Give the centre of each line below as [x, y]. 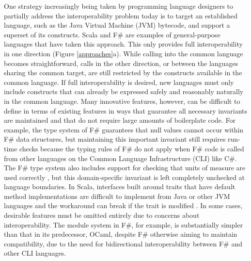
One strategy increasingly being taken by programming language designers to [119, 6]
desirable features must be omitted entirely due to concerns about [102, 215]
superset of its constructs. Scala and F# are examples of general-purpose [112, 34]
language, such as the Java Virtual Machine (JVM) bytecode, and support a [117, 25]
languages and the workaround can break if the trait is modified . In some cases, [123, 205]
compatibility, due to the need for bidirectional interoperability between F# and [123, 243]
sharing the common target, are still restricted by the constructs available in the [123, 73]
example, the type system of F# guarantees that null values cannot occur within [124, 129]
